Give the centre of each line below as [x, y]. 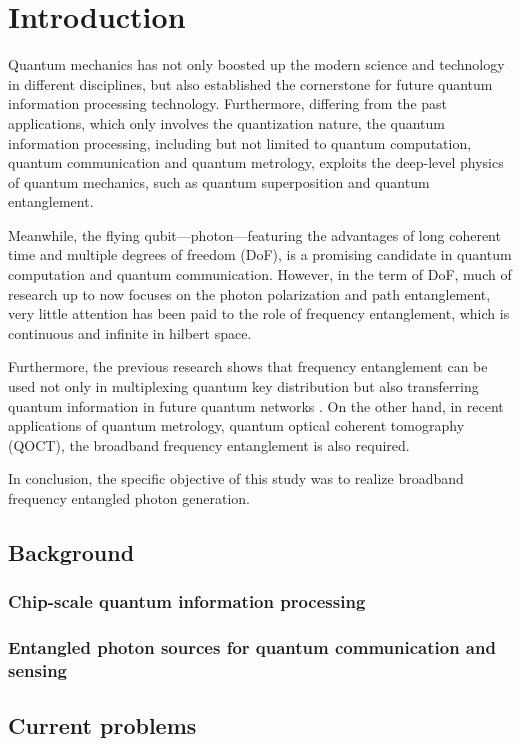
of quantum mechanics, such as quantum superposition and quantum [219, 181]
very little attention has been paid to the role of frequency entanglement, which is [259, 313]
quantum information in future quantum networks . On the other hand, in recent [256, 405]
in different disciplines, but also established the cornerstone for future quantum [250, 83]
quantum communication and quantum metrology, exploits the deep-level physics [256, 162]
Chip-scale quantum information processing [187, 601]
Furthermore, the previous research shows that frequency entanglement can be [248, 366]
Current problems [102, 725]
